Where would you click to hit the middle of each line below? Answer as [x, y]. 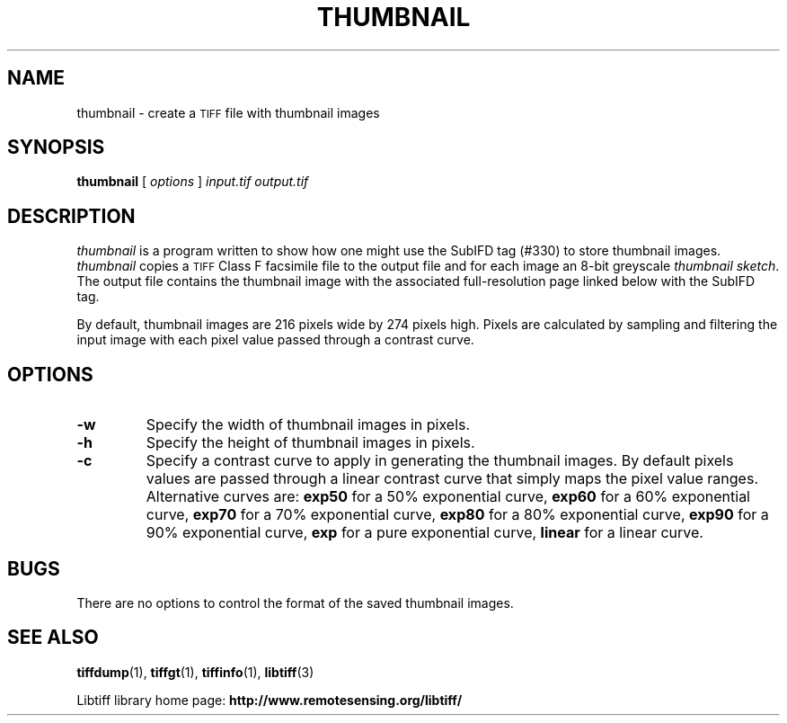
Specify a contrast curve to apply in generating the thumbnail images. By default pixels [440, 461]
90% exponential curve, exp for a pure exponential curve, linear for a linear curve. [424, 533]
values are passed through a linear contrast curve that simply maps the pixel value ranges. [452, 479]
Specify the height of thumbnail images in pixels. [310, 443]
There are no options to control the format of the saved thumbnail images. [295, 602]
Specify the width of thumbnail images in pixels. [308, 425]
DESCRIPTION [71, 216]
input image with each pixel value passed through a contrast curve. [275, 340]
